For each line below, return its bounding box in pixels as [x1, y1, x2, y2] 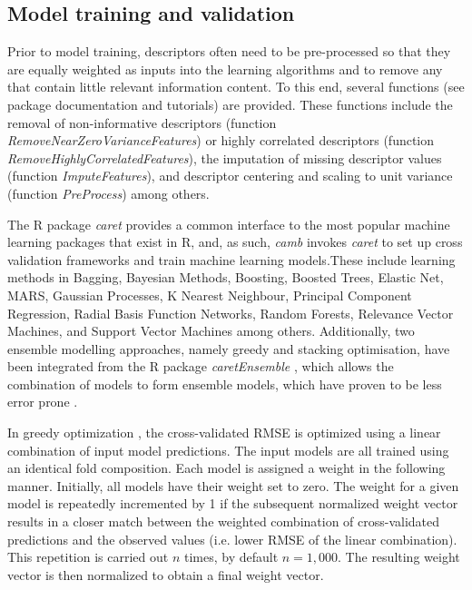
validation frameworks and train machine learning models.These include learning [7, 250, 456, 269]
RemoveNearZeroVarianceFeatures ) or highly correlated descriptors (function [7, 131, 435, 150]
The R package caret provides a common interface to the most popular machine [7, 214, 450, 233]
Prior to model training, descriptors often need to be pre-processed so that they [7, 42, 451, 61]
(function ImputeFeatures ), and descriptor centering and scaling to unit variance [7, 166, 453, 185]
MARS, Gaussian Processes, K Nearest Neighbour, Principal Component [7, 285, 412, 304]
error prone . [7, 392, 78, 411]
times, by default [183, 547, 279, 566]
